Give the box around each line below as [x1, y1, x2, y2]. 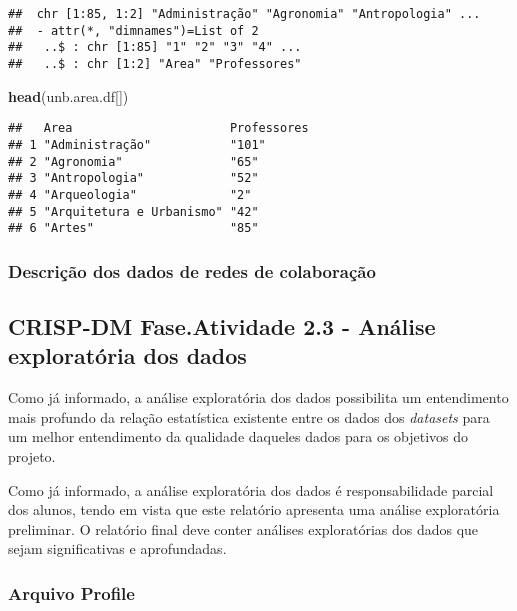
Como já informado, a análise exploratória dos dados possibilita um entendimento [8, 387, 509, 408]
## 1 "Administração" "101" [8, 137, 266, 152]
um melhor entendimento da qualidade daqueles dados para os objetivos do [8, 426, 469, 447]
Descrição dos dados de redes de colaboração [8, 258, 376, 283]
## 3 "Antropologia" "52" [8, 171, 259, 186]
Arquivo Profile [8, 580, 135, 605]
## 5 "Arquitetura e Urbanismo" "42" [8, 204, 259, 219]
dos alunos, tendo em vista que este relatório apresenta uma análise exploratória [8, 499, 500, 520]
